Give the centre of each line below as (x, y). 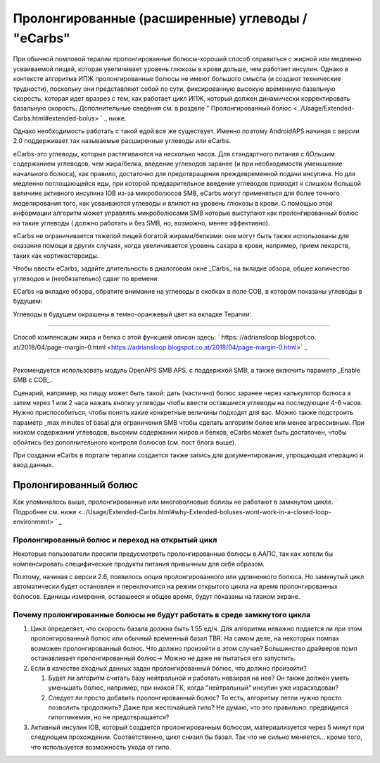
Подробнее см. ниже (45, 511)
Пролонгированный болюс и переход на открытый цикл (115, 540)
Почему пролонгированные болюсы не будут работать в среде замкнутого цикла (162, 614)
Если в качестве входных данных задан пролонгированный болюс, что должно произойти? (169, 668)
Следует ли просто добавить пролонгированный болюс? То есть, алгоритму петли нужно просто (195, 697)
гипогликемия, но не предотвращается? (109, 717)
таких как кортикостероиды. (56, 255)
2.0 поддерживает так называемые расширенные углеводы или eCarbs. (122, 141)
